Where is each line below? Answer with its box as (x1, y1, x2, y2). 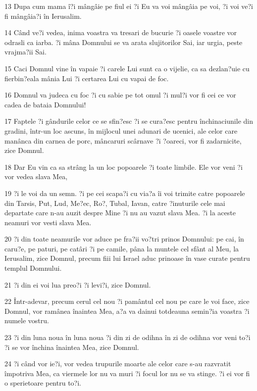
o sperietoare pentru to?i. (4, 378, 81, 388)
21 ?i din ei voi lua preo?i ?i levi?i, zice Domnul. (4, 279, 151, 290)
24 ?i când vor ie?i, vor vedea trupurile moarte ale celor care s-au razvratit (4, 358, 231, 369)
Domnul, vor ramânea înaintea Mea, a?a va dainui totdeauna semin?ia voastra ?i (4, 305, 250, 316)
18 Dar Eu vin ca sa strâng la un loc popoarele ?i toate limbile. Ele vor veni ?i (4, 161, 243, 172)
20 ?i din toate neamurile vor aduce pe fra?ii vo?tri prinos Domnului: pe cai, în (4, 234, 244, 244)
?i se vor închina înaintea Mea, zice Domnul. (4, 342, 139, 352)
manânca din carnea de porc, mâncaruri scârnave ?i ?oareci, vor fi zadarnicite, (4, 135, 242, 146)
